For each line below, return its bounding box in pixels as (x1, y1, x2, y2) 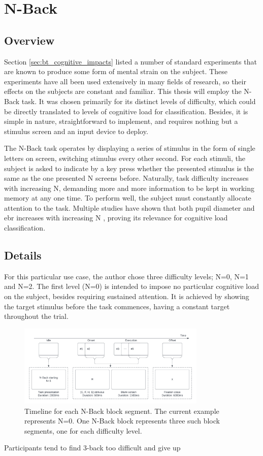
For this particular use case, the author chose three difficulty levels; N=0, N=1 (4, 271, 249, 281)
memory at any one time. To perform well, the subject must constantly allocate (4, 192, 251, 203)
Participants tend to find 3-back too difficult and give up (4, 442, 181, 453)
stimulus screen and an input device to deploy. (4, 125, 148, 136)
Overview (4, 32, 55, 48)
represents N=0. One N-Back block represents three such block (24, 415, 220, 426)
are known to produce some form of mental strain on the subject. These (4, 66, 227, 77)
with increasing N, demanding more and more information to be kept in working (4, 182, 255, 193)
